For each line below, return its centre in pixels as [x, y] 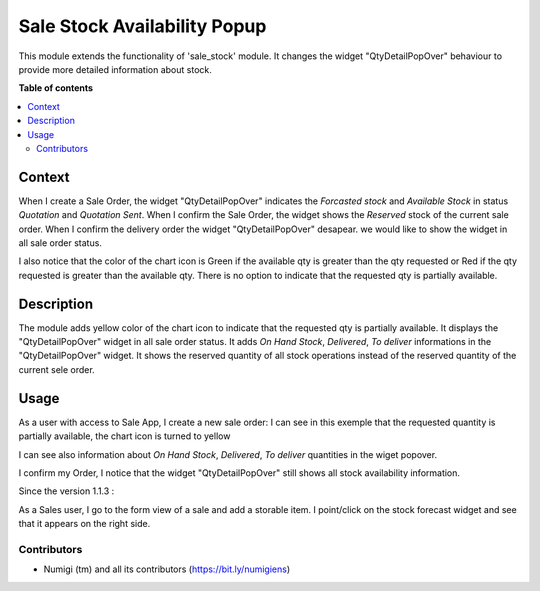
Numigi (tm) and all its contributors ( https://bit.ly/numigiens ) [167, 569]
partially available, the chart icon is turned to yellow [124, 436]
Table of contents [56, 88]
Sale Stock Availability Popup [142, 26]
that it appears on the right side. [84, 524]
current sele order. [56, 369]
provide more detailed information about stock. [115, 69]
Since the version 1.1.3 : [66, 491]
